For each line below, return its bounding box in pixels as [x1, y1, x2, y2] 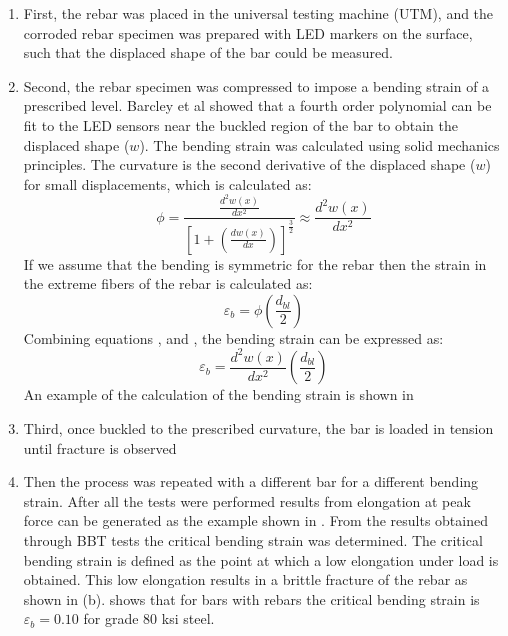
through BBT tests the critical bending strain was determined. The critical [23, 529, 483, 550]
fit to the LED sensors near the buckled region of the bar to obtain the [23, 114, 458, 135]
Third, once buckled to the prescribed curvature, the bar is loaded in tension [23, 418, 494, 438]
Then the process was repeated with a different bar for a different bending [23, 471, 479, 492]
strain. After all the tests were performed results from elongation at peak [23, 490, 471, 511]
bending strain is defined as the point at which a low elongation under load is [23, 549, 499, 570]
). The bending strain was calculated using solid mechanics [139, 134, 500, 155]
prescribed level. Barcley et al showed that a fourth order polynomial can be [23, 95, 492, 116]
